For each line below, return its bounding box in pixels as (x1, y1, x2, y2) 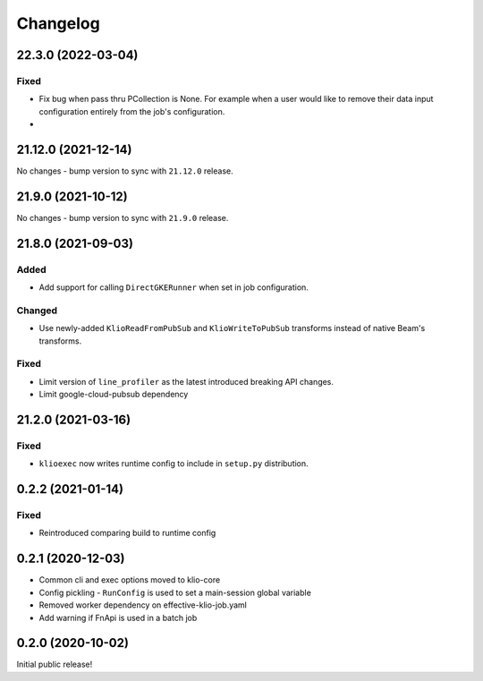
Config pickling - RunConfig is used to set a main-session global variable (38, 587, 312, 598)
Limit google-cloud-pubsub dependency (38, 389, 189, 400)
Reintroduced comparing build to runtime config (38, 528, 216, 539)
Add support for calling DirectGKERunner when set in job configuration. (38, 282, 309, 293)
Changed (16, 304, 58, 317)
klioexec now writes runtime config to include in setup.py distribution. (38, 458, 309, 469)
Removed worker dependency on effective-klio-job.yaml (38, 600, 248, 610)
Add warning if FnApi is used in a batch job (38, 612, 198, 623)
